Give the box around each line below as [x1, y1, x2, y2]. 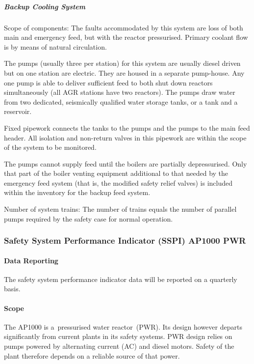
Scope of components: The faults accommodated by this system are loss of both [4, 22, 243, 32]
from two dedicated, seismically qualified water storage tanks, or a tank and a [4, 96, 238, 107]
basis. [4, 283, 21, 294]
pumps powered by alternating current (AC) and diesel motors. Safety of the [4, 341, 234, 351]
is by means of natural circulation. [4, 41, 107, 52]
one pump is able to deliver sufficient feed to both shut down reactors [4, 77, 213, 87]
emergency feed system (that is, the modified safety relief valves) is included [4, 177, 232, 188]
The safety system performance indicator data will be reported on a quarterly [4, 274, 237, 284]
